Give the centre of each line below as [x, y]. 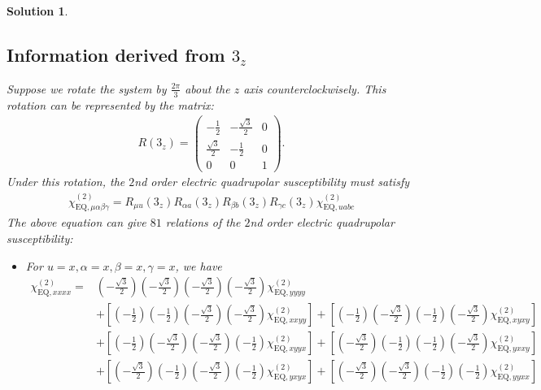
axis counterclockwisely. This [315, 88]
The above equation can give [76, 222]
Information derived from [116, 54]
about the [207, 88]
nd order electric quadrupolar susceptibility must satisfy [272, 182]
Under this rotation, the [66, 182]
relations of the [203, 222]
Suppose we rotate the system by [87, 88]
